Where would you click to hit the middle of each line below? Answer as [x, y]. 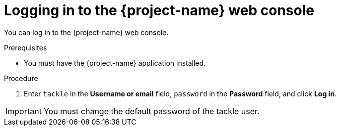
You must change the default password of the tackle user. [151, 111]
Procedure [21, 78]
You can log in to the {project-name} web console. [86, 32]
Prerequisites [26, 47]
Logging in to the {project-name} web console [159, 10]
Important [24, 111]
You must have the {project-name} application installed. [115, 63]
